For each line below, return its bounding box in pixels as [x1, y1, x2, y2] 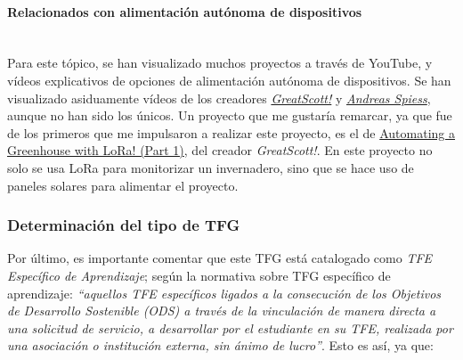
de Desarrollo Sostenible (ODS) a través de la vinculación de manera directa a [7, 301, 436, 320]
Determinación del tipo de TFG [7, 214, 240, 236]
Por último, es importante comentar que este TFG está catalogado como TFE [7, 249, 433, 267]
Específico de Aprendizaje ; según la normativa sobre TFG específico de [7, 266, 391, 284]
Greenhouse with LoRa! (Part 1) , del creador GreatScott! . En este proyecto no [7, 141, 433, 160]
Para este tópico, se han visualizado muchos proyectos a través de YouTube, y [7, 53, 433, 72]
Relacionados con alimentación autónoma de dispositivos [7, 2, 362, 20]
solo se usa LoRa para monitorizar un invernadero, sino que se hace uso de [7, 158, 414, 176]
